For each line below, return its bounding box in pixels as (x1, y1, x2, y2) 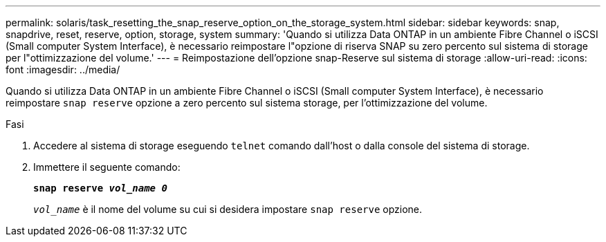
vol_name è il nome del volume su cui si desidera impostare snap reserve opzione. (33, 203, 423, 215)
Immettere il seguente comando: (33, 161, 181, 173)
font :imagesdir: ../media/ (6, 64, 120, 75)
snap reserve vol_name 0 (33, 183, 167, 194)
